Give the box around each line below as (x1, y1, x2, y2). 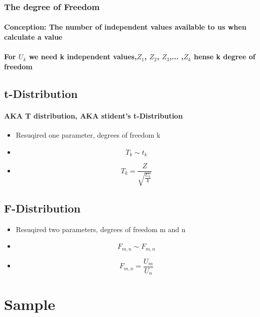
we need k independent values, (29, 51, 137, 62)
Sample (4, 294, 55, 314)
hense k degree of (194, 51, 255, 62)
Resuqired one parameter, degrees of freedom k (16, 129, 161, 140)
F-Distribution (4, 200, 81, 216)
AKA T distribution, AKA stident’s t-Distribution (4, 110, 183, 121)
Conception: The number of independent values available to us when (4, 22, 246, 32)
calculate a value (4, 32, 63, 42)
